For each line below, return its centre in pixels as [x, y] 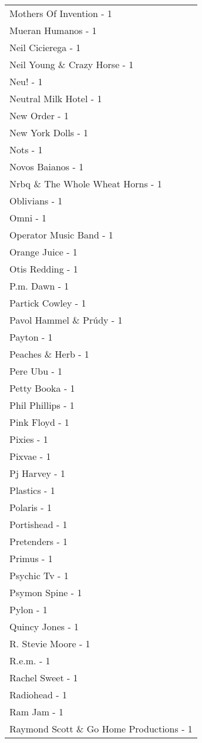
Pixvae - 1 [30, 456]
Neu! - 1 [26, 81]
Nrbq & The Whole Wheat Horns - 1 [86, 184]
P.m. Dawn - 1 [39, 286]
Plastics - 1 [32, 490]
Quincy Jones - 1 [44, 626]
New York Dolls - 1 [49, 132]
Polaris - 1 [31, 507]
